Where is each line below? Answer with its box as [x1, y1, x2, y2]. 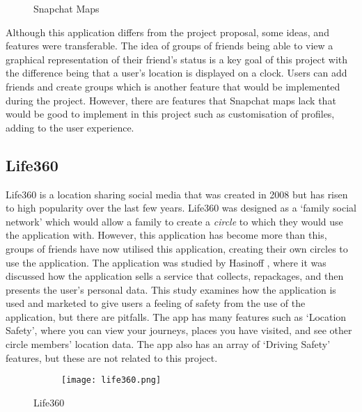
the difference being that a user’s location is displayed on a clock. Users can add [6, 65, 347, 80]
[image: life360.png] [61, 375, 162, 386]
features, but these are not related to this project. [6, 350, 218, 365]
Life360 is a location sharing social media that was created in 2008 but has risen [6, 187, 348, 201]
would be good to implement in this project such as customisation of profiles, [6, 106, 335, 121]
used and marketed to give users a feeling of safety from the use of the [6, 296, 306, 310]
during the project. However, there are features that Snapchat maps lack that [6, 93, 336, 107]
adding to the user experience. [6, 120, 134, 134]
